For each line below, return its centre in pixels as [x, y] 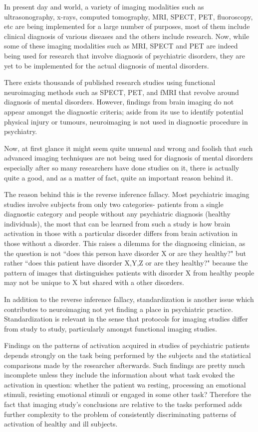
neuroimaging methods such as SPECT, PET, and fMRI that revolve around [122, 92]
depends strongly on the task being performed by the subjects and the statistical [128, 355]
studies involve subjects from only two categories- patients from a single [114, 204]
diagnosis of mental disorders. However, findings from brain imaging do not [119, 102]
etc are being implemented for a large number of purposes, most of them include [127, 26]
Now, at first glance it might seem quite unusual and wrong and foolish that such [129, 148]
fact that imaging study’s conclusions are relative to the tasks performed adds [123, 404]
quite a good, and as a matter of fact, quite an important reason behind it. [119, 177]
